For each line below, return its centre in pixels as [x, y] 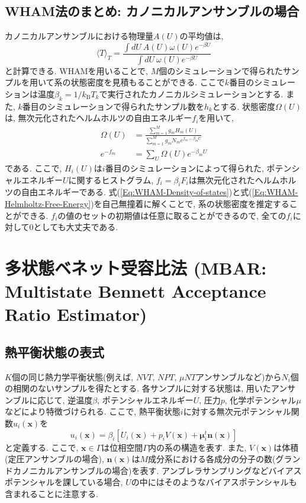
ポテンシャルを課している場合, [64, 482]
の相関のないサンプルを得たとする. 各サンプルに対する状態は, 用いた [138, 388]
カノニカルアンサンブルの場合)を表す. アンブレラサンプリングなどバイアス [157, 470]
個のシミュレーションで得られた [221, 70]
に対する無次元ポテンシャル [237, 411]
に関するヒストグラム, [111, 179]
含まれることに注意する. [51, 493]
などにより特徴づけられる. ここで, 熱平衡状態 [93, 411]
